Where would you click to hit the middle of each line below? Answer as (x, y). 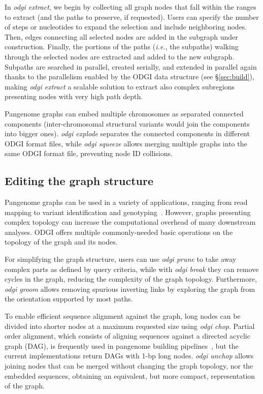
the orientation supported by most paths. (69, 299)
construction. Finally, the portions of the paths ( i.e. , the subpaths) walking (122, 47)
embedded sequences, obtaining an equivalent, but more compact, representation (130, 375)
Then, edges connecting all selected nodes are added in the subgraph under (121, 36)
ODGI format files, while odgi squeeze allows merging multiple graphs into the (126, 143)
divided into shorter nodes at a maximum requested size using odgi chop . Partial (130, 326)
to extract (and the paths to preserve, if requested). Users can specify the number (132, 17)
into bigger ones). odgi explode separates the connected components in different (127, 133)
